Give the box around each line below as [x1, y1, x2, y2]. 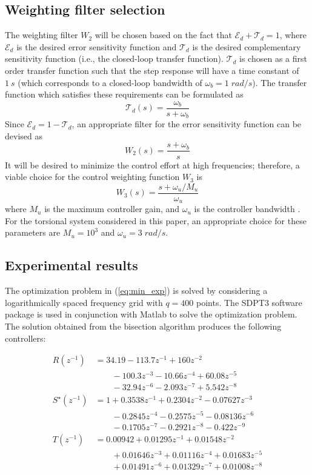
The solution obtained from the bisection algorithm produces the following [5, 320, 282, 332]
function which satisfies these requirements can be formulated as [5, 88, 244, 101]
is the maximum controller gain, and [44, 202, 180, 215]
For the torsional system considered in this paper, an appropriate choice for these [5, 214, 307, 227]
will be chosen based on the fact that [95, 28, 232, 41]
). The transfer [252, 76, 307, 88]
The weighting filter [5, 28, 78, 41]
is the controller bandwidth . [194, 202, 300, 215]
